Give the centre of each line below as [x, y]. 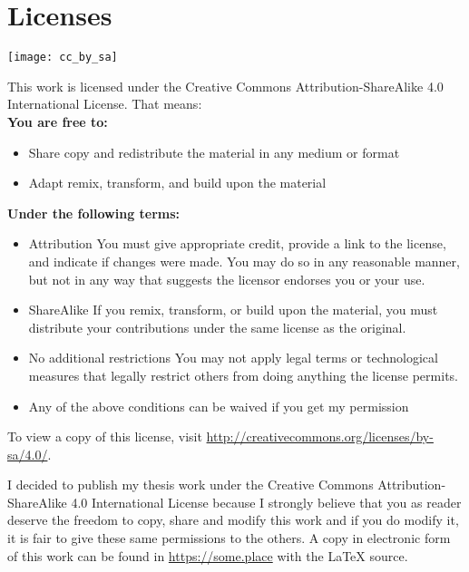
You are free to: [58, 121]
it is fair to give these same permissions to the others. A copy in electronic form [229, 538]
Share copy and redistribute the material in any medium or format [214, 152]
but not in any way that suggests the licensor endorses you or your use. [227, 279]
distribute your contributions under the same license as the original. [217, 327]
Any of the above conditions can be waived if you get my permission [219, 406]
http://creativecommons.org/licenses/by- [320, 436]
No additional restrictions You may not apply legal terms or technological [233, 358]
